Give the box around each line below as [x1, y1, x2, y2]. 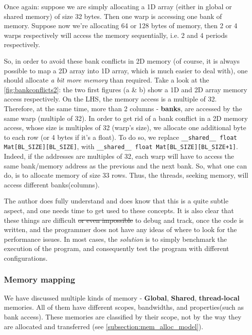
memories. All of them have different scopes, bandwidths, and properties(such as [4, 302, 244, 312]
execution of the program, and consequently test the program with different [4, 243, 229, 253]
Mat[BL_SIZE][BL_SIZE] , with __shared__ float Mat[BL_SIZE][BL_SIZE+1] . [4, 141, 238, 151]
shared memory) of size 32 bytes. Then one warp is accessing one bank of [4, 11, 222, 21]
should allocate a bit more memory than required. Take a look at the [4, 75, 209, 85]
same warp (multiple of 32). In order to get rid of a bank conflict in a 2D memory [4, 113, 248, 123]
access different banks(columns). [4, 179, 100, 189]
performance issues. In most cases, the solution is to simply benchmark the [4, 234, 227, 244]
